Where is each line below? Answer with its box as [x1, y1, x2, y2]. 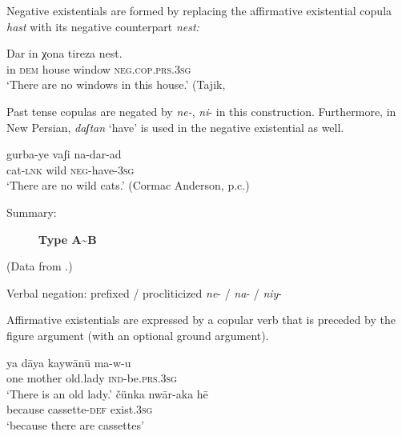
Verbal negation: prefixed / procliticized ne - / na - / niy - [6, 284, 283, 301]
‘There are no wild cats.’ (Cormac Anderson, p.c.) [6, 177, 250, 194]
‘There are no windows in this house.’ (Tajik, [6, 76, 226, 93]
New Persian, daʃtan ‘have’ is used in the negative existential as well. [6, 118, 344, 135]
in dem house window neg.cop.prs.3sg [6, 60, 191, 77]
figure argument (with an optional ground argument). [6, 326, 269, 343]
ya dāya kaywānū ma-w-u [6, 354, 131, 370]
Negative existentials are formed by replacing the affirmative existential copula [6, 2, 392, 18]
